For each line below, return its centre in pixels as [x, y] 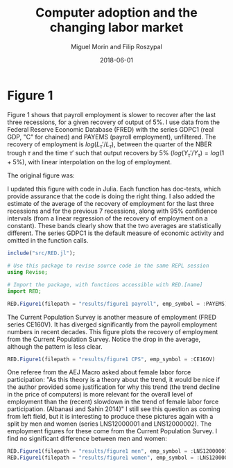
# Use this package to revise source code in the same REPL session [108, 266]
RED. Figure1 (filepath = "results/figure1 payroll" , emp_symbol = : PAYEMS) [118, 304]
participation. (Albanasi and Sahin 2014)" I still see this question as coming [114, 409]
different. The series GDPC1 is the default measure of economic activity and [115, 233]
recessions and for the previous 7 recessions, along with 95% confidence [112, 211]
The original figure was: [41, 175]
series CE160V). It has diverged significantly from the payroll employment [112, 324]
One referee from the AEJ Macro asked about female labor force [99, 372]
